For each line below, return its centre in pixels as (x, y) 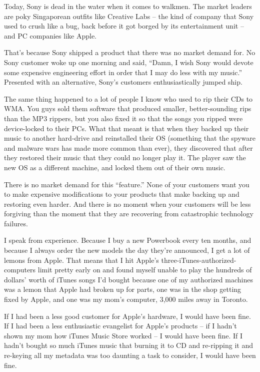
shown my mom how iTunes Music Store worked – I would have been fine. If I (123, 335)
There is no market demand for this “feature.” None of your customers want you (127, 184)
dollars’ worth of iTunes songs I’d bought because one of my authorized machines (128, 279)
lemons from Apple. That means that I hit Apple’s (81, 260)
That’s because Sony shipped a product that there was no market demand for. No (130, 52)
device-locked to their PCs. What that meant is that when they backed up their (126, 128)
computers (20, 270)
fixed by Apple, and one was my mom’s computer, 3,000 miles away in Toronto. (126, 299)
